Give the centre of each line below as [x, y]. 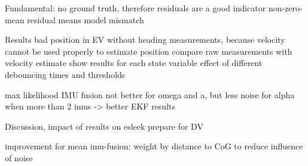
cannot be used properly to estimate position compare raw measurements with [149, 51]
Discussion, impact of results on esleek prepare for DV [104, 126]
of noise [19, 157]
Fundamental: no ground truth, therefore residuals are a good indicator [135, 8]
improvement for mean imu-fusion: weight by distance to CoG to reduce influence [154, 146]
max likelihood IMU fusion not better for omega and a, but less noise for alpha [150, 94]
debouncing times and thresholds [65, 74]
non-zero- [285, 8]
